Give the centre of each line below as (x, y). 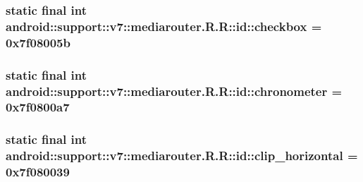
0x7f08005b (38, 42)
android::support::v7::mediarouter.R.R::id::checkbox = (164, 26)
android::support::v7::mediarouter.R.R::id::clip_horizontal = (182, 156)
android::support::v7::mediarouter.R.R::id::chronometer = (174, 91)
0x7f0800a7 (38, 107)
